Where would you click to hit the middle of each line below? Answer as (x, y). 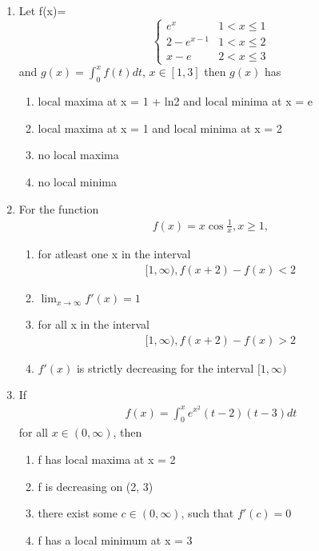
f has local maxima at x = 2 (107, 459)
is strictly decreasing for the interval (165, 367)
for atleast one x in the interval (114, 254)
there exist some (78, 513)
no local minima (77, 181)
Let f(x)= (42, 10)
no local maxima (78, 155)
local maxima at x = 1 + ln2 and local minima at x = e (175, 101)
